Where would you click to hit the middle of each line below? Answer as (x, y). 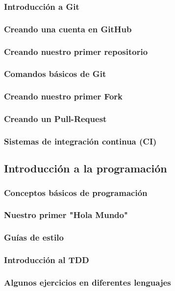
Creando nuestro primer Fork (63, 96)
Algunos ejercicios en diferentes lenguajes (87, 282)
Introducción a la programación (86, 168)
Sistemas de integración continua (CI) (80, 141)
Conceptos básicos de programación (76, 192)
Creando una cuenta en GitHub (68, 29)
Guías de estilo (34, 237)
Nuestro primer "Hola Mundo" (66, 215)
